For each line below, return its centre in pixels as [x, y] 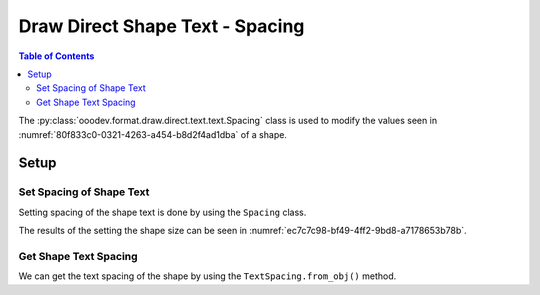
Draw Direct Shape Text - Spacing [161, 26]
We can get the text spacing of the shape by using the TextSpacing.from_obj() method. [207, 276]
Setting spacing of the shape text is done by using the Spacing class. [162, 212]
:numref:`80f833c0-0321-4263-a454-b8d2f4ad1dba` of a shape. [152, 134]
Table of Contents [56, 56]
